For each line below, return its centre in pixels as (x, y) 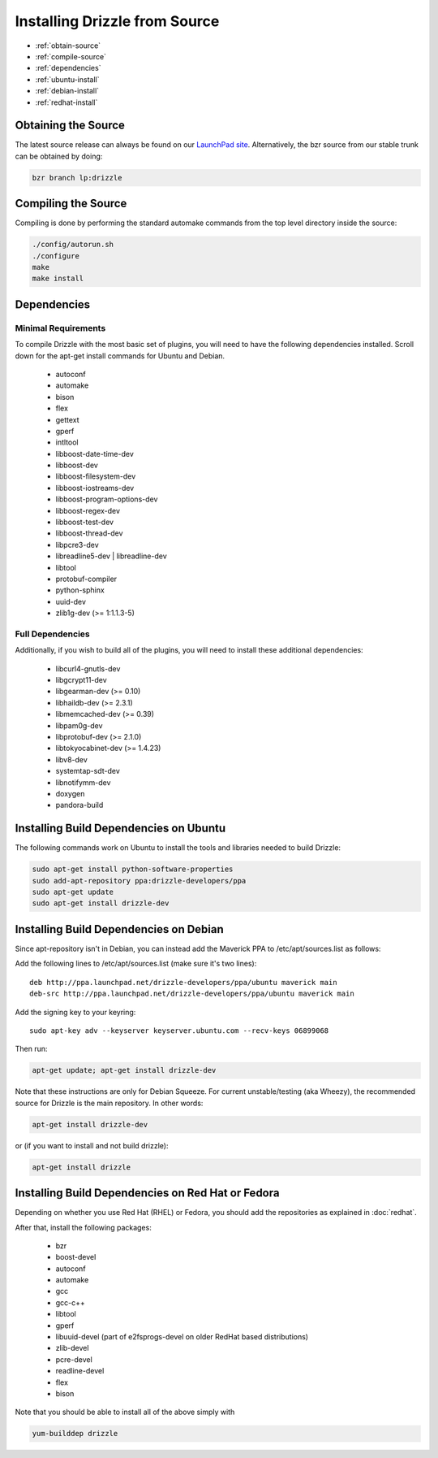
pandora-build (79, 805)
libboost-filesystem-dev (96, 476)
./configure (56, 256)
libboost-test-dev (84, 522)
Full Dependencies (52, 634)
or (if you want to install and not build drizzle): (92, 1145)
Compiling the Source (71, 204)
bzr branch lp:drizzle (77, 178)
